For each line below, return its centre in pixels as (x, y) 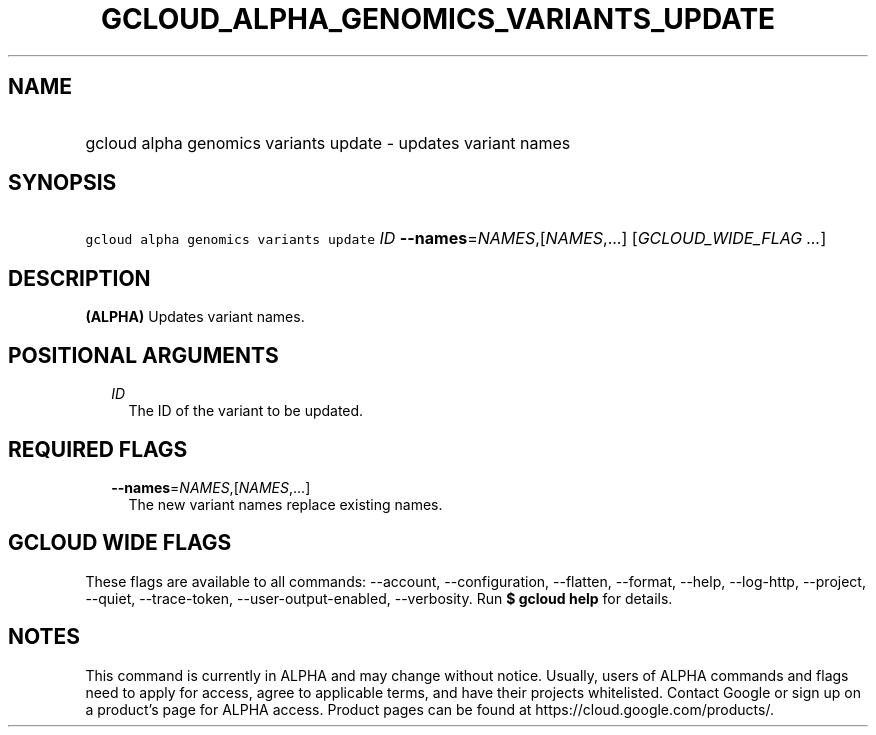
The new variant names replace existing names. (285, 504)
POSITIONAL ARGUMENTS (143, 355)
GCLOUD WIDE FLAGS (120, 543)
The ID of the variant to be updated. (246, 411)
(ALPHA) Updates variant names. (195, 317)
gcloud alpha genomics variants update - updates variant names (328, 142)
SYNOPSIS (62, 183)
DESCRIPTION (79, 278)
